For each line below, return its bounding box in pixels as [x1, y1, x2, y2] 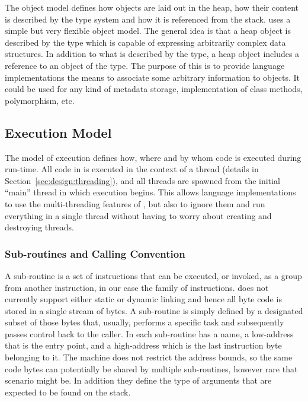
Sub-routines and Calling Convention [5, 246, 185, 261]
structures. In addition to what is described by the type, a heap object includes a [5, 48, 300, 60]
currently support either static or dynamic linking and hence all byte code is [5, 293, 282, 305]
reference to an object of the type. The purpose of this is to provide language [5, 59, 285, 71]
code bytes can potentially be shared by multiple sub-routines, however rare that [5, 362, 298, 375]
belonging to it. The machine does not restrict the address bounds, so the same [5, 351, 293, 363]
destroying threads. [5, 221, 74, 233]
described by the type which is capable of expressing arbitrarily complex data [5, 36, 286, 48]
